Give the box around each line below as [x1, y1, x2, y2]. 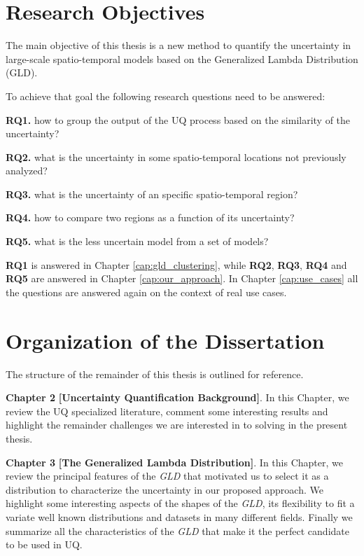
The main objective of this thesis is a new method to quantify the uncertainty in [6, 38, 351, 53]
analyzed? [6, 163, 48, 178]
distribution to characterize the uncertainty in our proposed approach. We [6, 482, 323, 496]
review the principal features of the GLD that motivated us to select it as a [6, 468, 329, 483]
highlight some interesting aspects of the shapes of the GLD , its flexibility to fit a [6, 496, 355, 510]
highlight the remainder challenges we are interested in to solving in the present [6, 417, 348, 432]
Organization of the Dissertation [6, 326, 325, 354]
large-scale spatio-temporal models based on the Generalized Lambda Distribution [6, 51, 358, 66]
